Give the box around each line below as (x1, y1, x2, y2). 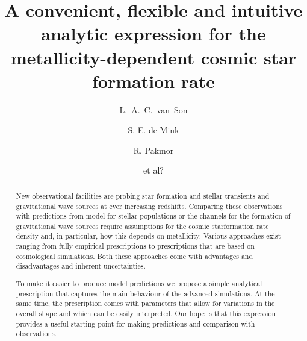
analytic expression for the (41, 21, 266, 46)
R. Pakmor (133, 143, 174, 156)
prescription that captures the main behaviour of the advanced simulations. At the (16, 288, 275, 298)
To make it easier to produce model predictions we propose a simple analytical (16, 278, 262, 288)
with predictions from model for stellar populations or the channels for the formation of (16, 211, 291, 221)
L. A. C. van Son (119, 103, 188, 116)
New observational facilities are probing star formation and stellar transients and (16, 190, 270, 201)
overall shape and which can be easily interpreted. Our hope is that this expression (16, 308, 276, 318)
